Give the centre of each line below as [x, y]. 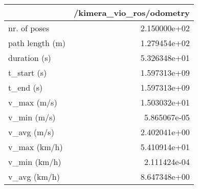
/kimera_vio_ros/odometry [132, 13]
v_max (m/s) [33, 102]
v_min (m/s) [32, 117]
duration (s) [30, 58]
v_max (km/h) [36, 147]
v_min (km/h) [35, 162]
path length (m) [37, 43]
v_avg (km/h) [34, 176]
